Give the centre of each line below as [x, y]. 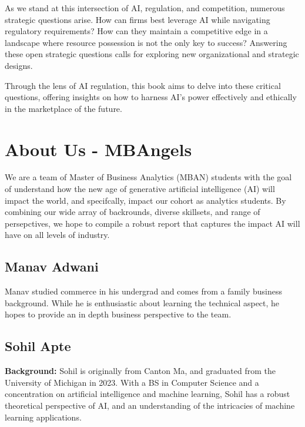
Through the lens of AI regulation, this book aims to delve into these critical [143, 85]
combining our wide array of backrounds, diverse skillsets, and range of [133, 212]
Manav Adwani [52, 267]
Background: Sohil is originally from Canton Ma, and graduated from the [140, 371]
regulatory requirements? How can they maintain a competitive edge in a [136, 31]
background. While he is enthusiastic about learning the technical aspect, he [142, 302]
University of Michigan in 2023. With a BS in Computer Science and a [132, 382]
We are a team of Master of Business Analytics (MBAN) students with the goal [148, 177]
